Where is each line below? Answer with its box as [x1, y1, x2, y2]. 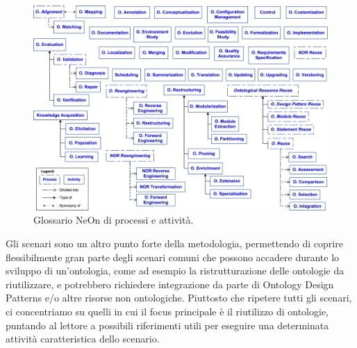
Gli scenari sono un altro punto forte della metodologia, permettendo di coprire [6, 236, 343, 250]
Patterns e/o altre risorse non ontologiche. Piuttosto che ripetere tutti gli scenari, [6, 290, 352, 305]
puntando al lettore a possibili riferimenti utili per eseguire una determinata [6, 317, 329, 332]
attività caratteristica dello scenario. [6, 331, 160, 346]
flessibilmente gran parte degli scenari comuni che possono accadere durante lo [6, 249, 340, 264]
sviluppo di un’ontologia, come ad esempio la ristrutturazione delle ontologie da [6, 263, 344, 278]
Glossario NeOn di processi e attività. [33, 213, 194, 227]
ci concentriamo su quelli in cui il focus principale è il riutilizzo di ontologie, [6, 304, 329, 318]
